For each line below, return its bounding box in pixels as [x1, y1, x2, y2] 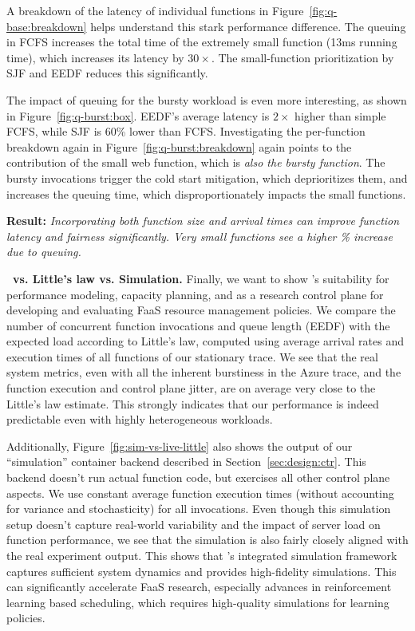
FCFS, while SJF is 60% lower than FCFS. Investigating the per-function [6, 123, 366, 140]
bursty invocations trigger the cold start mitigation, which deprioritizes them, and [6, 169, 408, 186]
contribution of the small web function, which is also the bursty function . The [6, 154, 385, 171]
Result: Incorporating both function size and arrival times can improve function [6, 212, 400, 229]
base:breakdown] [6, 18, 87, 34]
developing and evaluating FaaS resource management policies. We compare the [6, 302, 396, 318]
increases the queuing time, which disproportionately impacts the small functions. [6, 185, 406, 202]
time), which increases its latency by [6, 49, 184, 65]
